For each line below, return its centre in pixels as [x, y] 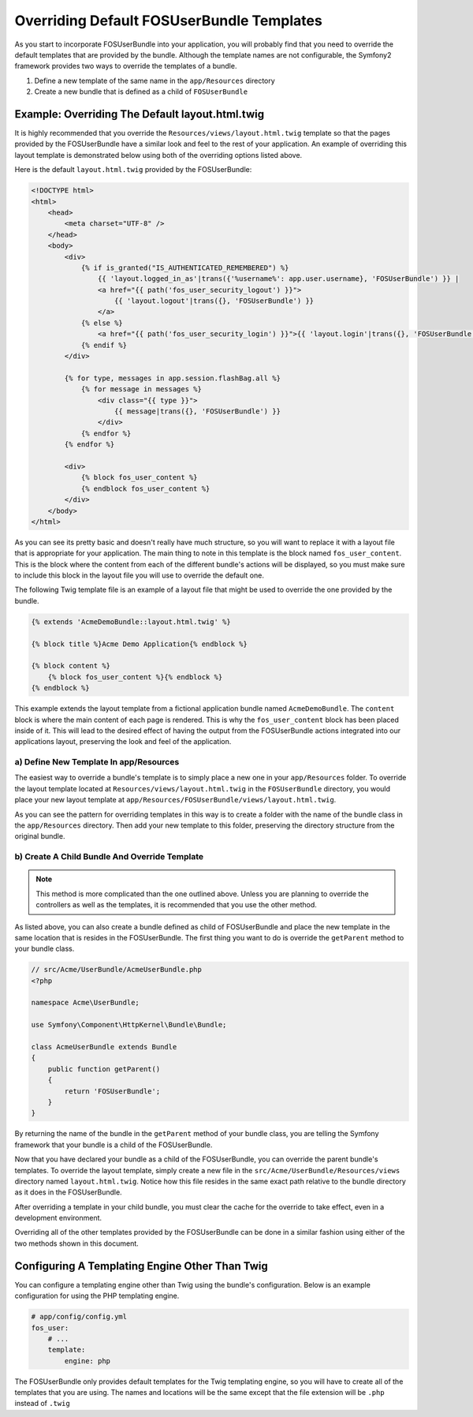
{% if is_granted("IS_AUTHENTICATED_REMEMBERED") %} [185, 267]
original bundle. [40, 836]
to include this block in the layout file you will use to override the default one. [139, 575]
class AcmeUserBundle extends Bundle [104, 1047]
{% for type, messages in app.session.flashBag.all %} [173, 378]
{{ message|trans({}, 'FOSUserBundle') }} [198, 411]
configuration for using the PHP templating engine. [97, 1296]
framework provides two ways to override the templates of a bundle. [126, 66]
